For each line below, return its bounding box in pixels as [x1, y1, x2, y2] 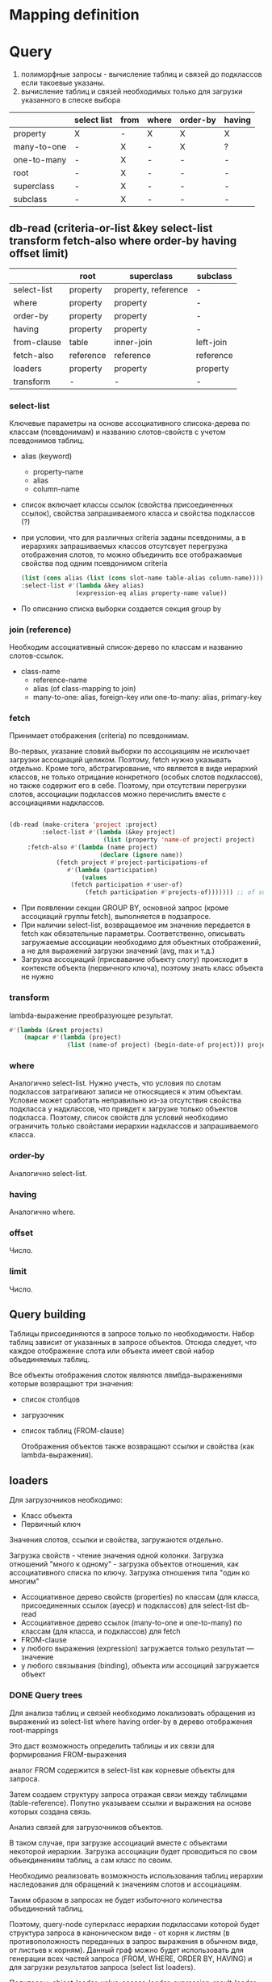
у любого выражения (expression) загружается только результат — [20, 1643, 254, 1654]
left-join [195, 336, 228, 348]
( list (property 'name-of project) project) [103, 836, 255, 844]
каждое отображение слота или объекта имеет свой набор [9, 1346, 215, 1356]
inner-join [113, 336, 153, 348]
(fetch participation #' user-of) [70, 881, 183, 889]
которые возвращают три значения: [9, 1379, 134, 1389]
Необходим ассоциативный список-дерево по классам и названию [9, 643, 243, 652]
